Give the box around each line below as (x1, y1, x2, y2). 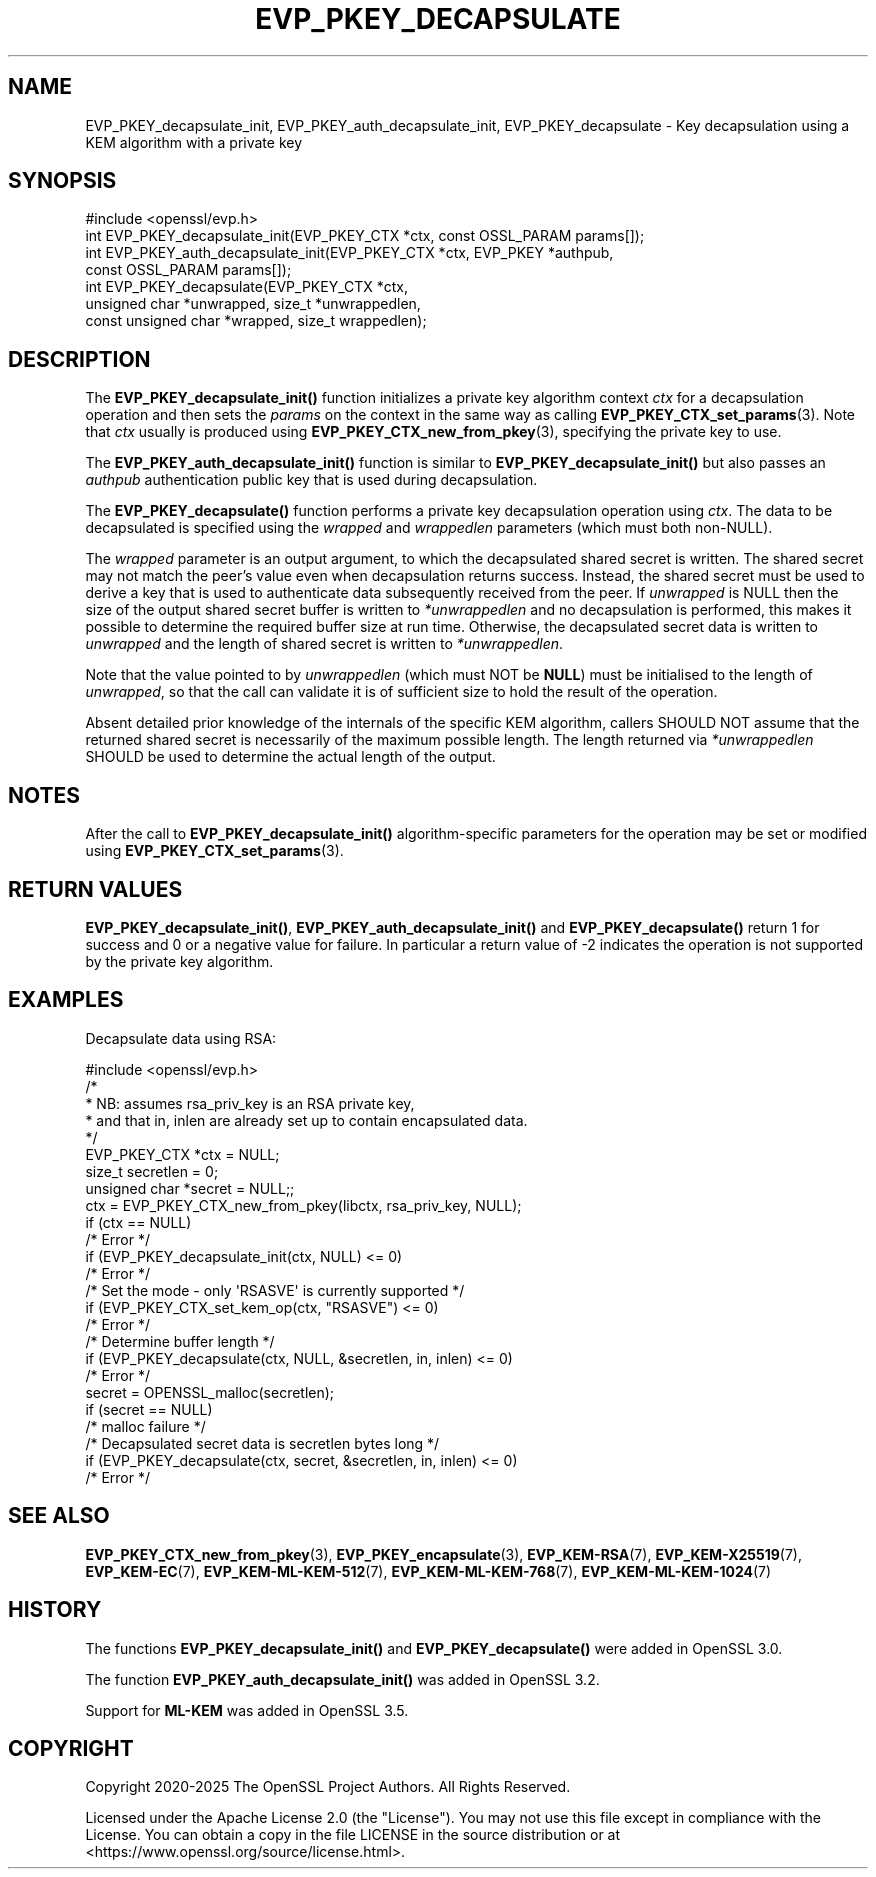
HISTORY (8, 1597, 102, 1623)
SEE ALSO (8, 1503, 110, 1529)
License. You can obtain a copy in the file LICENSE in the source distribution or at (85, 1826, 621, 1844)
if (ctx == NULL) (85, 1213, 192, 1231)
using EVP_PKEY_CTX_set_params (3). (85, 842, 344, 860)
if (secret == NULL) (85, 1400, 213, 1418)
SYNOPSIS (8, 168, 117, 194)
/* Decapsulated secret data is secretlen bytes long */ (85, 1434, 440, 1452)
